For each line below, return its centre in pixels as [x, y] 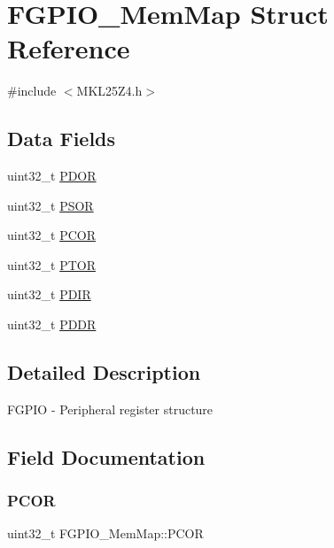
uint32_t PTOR [51, 264]
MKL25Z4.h [109, 91]
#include [32, 91]
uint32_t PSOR [50, 205]
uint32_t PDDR [52, 324]
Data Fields [62, 139]
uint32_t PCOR [51, 235]
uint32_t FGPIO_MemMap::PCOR [105, 533]
